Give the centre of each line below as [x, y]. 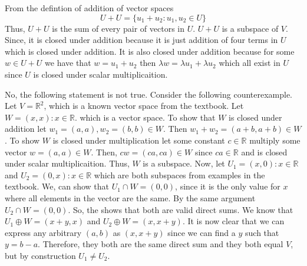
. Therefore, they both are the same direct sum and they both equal [161, 244]
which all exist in [250, 63]
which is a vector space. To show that [148, 117]
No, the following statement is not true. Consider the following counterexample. [149, 94]
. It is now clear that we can [233, 221]
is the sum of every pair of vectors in [118, 28]
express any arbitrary [43, 232]
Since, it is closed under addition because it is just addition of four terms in [141, 40]
